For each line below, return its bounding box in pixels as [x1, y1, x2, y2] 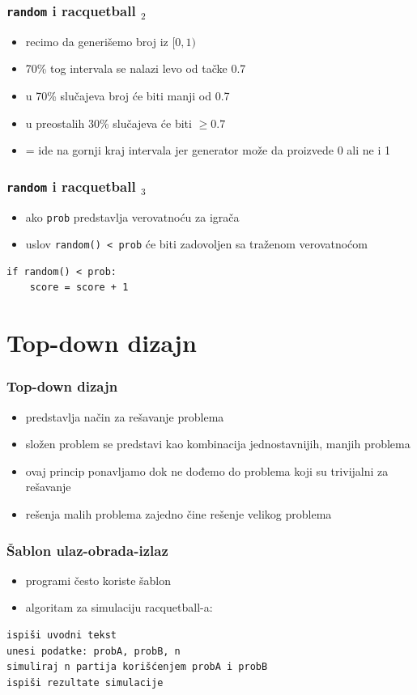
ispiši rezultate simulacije [6, 676, 164, 689]
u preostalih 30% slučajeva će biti [25, 114, 192, 131]
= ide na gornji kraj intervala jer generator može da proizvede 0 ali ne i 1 [25, 142, 391, 159]
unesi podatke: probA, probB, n [6, 645, 181, 657]
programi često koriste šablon [25, 571, 172, 588]
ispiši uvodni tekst [6, 629, 117, 641]
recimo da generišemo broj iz [25, 32, 168, 49]
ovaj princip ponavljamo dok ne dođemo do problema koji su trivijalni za [25, 462, 389, 479]
